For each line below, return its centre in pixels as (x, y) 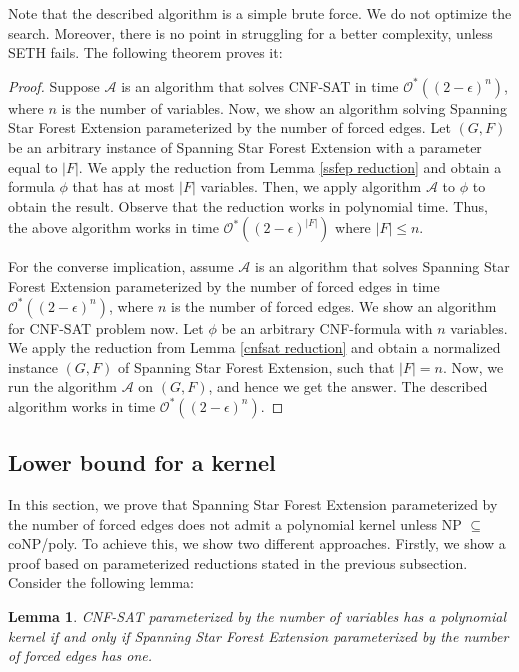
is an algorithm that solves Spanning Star (382, 266)
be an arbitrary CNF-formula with (327, 327)
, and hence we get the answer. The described (348, 386)
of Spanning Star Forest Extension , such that (256, 366)
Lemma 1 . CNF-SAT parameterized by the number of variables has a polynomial (257, 616)
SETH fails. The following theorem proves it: (145, 52)
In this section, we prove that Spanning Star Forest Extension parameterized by (253, 504)
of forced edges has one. (80, 655)
